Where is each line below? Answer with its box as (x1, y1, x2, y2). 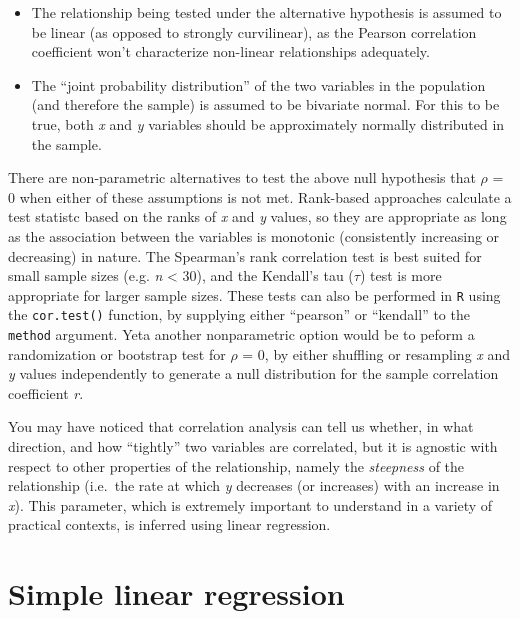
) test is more (359, 265, 442, 286)
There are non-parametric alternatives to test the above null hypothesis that (8, 167, 476, 188)
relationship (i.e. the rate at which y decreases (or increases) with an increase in (8, 475, 500, 496)
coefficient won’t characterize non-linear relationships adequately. (31, 41, 430, 62)
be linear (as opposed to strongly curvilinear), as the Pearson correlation (31, 21, 477, 42)
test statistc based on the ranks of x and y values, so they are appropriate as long (8, 206, 507, 227)
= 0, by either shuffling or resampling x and (242, 343, 511, 364)
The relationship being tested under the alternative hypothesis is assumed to (31, 2, 502, 22)
